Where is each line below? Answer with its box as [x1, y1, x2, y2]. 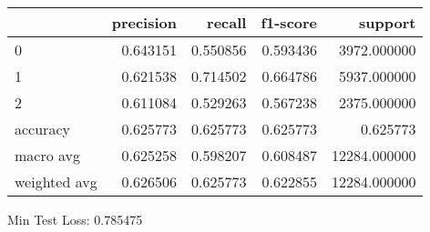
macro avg [15, 145, 81, 166]
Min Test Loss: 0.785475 [7, 210, 143, 228]
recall [207, 12, 247, 33]
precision [111, 12, 177, 33]
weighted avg [15, 171, 97, 192]
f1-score [261, 12, 318, 33]
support [359, 12, 416, 33]
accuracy [15, 118, 70, 139]
